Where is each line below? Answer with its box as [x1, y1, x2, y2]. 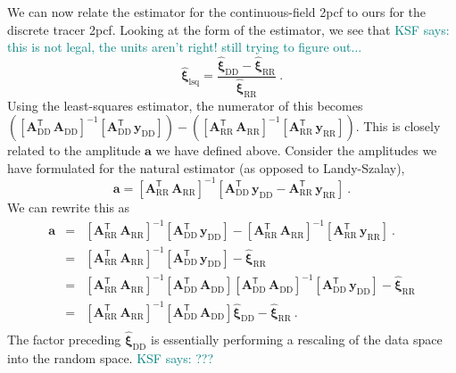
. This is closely [355, 117, 441, 136]
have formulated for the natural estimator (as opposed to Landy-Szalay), [7, 158, 405, 177]
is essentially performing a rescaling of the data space [150, 329, 443, 348]
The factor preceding [7, 329, 121, 348]
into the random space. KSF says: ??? [7, 348, 214, 367]
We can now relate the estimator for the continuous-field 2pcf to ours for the [7, 3, 427, 21]
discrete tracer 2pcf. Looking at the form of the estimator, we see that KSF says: [7, 20, 450, 38]
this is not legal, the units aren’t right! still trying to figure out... [7, 37, 362, 56]
